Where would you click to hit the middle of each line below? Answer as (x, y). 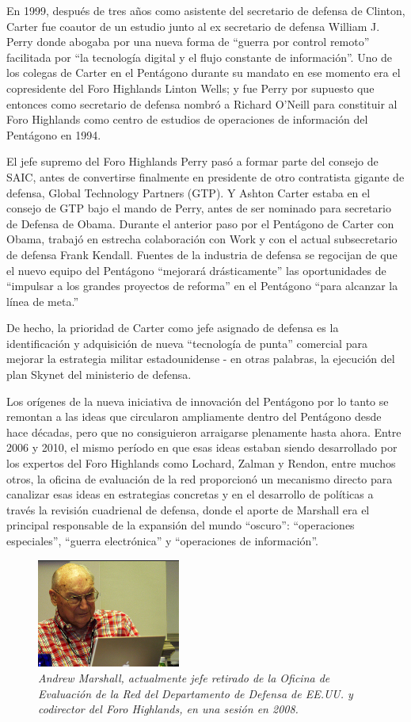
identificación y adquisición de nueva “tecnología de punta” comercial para (187, 343)
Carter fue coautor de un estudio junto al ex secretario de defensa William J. (193, 26)
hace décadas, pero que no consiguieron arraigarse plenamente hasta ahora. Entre (204, 432)
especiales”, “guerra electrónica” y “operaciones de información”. (162, 541)
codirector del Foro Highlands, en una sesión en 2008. (168, 709)
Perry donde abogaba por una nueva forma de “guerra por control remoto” (188, 42)
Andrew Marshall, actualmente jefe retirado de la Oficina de (184, 678)
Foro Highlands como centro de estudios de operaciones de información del (187, 119)
